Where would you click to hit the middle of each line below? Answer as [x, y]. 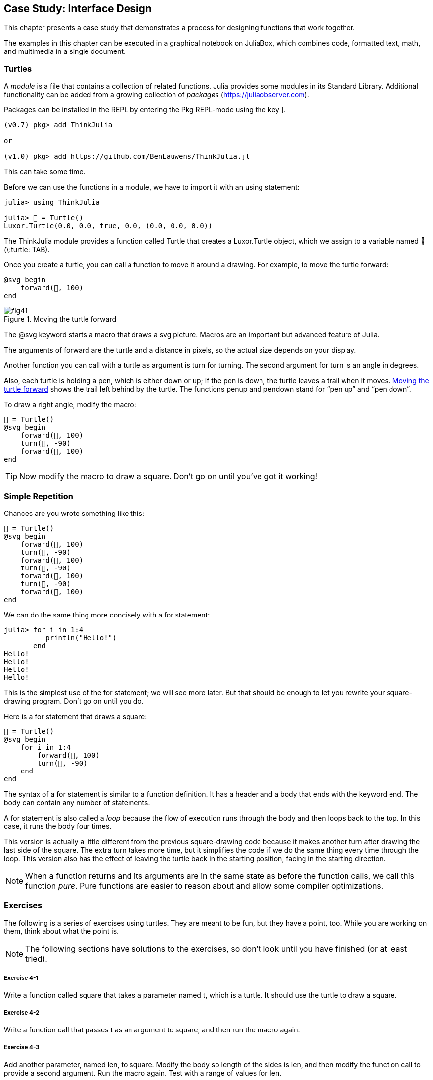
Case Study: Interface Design [78, 9]
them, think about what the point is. [62, 931]
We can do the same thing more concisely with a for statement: [107, 615]
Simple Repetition [39, 496]
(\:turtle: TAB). [27, 250]
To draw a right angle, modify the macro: [70, 405]
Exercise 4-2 [22, 1012]
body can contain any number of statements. [77, 802]
